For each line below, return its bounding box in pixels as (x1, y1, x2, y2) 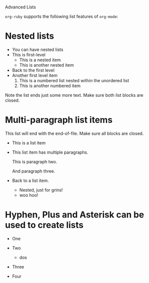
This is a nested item (19, 57, 61, 63)
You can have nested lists (12, 46, 64, 53)
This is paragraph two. (12, 159, 57, 164)
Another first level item (12, 72, 58, 78)
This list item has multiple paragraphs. (12, 149, 89, 155)
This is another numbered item (19, 83, 81, 88)
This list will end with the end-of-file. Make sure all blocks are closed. (5, 130, 144, 136)
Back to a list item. (12, 177, 49, 183)
